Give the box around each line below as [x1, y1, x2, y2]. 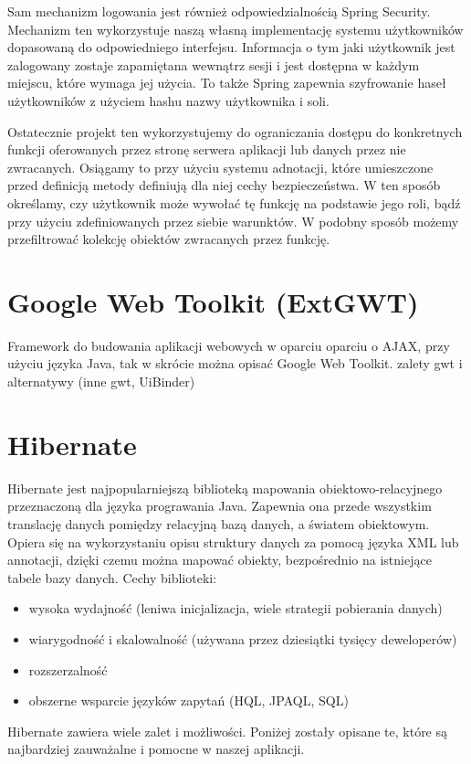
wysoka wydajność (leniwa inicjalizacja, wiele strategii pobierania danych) [28, 599, 443, 618]
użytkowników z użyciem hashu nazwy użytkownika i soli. [7, 90, 330, 110]
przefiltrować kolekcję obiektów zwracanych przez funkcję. [7, 229, 330, 249]
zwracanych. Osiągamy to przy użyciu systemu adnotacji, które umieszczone [7, 157, 434, 176]
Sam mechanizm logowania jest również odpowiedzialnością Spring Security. [7, 2, 431, 20]
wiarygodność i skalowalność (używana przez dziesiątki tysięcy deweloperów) [28, 629, 457, 648]
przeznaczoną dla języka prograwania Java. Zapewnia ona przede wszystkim [7, 496, 432, 515]
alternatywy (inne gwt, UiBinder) [7, 372, 195, 391]
